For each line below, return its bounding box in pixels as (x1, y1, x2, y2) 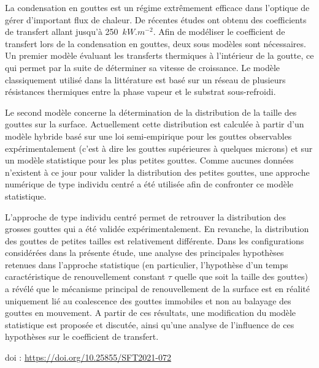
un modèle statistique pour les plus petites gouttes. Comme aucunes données (5, 154, 294, 167)
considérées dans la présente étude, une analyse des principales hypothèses (5, 246, 284, 259)
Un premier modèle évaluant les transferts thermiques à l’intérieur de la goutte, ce (5, 49, 314, 62)
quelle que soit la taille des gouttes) (174, 270, 308, 283)
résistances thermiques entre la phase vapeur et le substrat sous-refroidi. (5, 85, 276, 98)
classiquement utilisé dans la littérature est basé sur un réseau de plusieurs (5, 73, 286, 86)
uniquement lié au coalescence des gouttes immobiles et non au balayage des (5, 294, 291, 307)
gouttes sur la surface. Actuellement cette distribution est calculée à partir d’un (5, 118, 304, 130)
